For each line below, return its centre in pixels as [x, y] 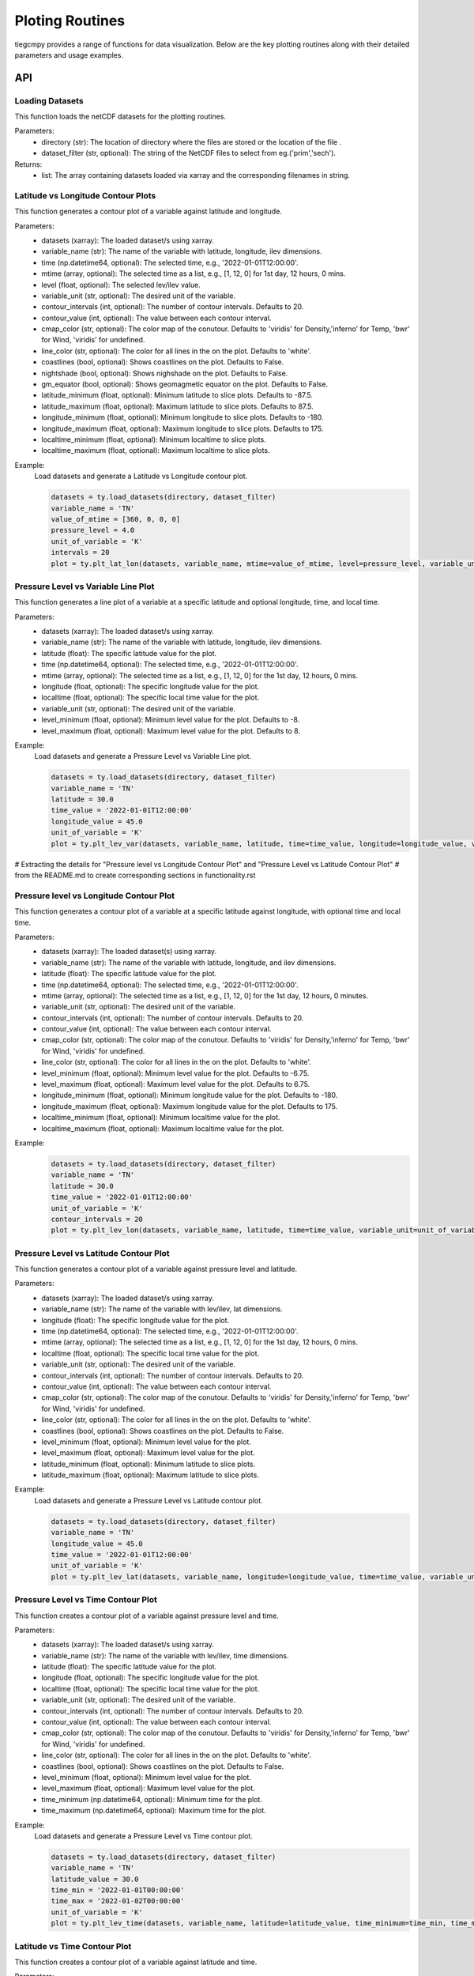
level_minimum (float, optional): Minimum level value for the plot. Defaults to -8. [171, 720]
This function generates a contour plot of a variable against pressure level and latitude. [156, 1269]
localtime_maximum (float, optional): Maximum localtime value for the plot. [163, 1128]
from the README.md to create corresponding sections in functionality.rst [135, 875]
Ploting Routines [70, 21]
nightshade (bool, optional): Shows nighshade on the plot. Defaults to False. [165, 373]
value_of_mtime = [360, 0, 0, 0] [116, 519]
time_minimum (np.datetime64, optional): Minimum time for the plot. [152, 1799]
